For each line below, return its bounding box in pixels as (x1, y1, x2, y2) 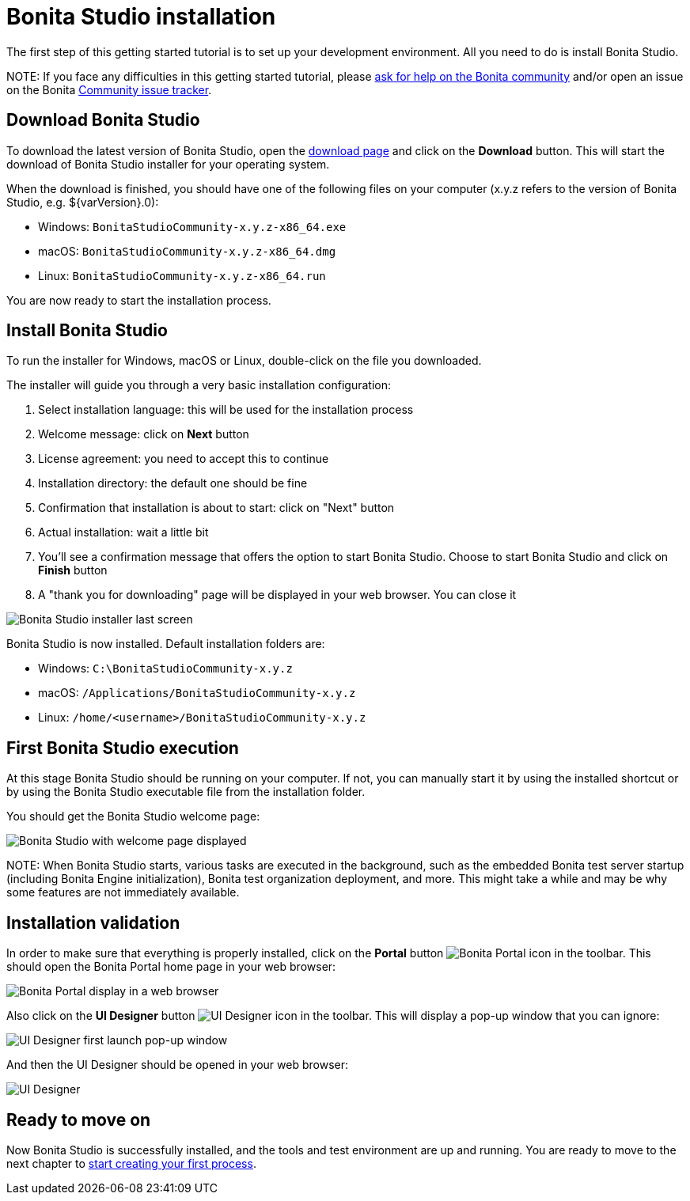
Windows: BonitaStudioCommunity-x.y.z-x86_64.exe (38, 219, 347, 233)
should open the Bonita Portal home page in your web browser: (6, 960, 336, 974)
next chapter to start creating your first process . (6, 1156, 256, 1170)
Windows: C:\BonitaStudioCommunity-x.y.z (38, 661, 293, 676)
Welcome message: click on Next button (38, 427, 249, 441)
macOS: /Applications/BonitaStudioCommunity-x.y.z (38, 686, 356, 700)
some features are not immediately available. (6, 885, 240, 900)
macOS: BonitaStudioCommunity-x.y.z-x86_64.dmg (38, 244, 336, 258)
